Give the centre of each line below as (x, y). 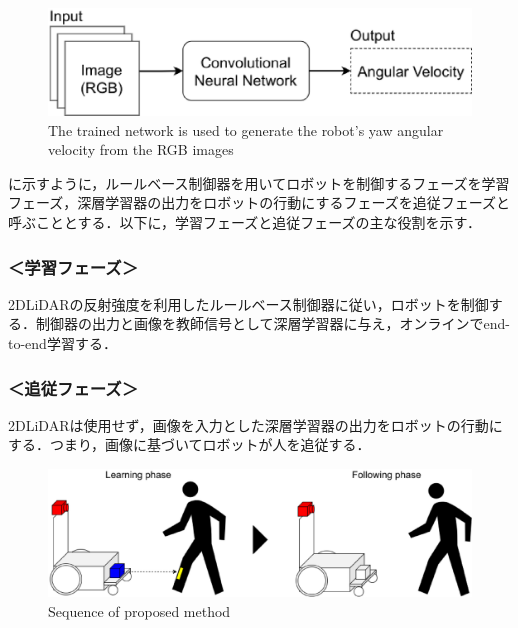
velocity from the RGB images (141, 149)
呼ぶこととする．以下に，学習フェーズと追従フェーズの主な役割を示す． (244, 222)
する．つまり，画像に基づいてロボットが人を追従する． (189, 444)
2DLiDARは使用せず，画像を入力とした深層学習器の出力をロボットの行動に (255, 424)
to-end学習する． (62, 343)
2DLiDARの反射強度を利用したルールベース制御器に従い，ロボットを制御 (248, 303)
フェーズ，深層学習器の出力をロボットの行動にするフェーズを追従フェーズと (259, 202)
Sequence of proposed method (139, 610)
